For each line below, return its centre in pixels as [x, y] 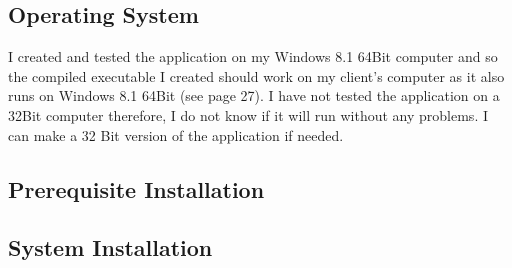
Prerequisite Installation [136, 188]
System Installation [110, 247]
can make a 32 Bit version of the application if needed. [176, 134]
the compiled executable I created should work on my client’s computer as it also [256, 75]
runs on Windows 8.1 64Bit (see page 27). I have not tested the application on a [254, 95]
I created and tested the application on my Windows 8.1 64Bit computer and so [253, 56]
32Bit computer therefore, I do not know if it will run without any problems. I [248, 114]
